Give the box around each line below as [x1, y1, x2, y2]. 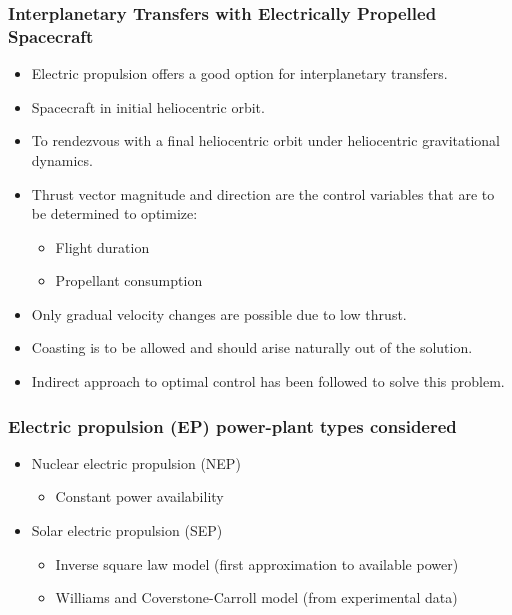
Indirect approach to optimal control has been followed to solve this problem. [31, 371, 505, 392]
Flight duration [55, 236, 150, 257]
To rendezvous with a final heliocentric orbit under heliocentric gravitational [31, 130, 500, 151]
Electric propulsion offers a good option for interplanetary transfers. [31, 63, 448, 84]
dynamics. [31, 149, 93, 170]
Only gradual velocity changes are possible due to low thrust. [31, 303, 407, 324]
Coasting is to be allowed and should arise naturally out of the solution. [31, 337, 473, 358]
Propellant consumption [55, 270, 203, 291]
